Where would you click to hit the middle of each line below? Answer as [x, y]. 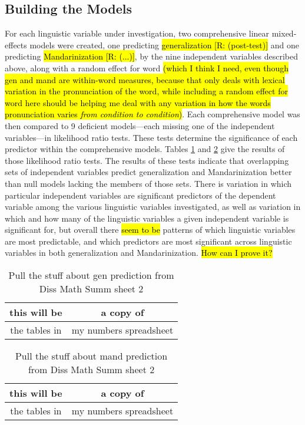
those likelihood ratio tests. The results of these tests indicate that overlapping [147, 160]
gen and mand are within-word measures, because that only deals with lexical [145, 79]
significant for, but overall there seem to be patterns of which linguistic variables [150, 230]
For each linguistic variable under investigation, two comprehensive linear [137, 33]
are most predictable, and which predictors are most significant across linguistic [148, 241]
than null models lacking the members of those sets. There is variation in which [148, 183]
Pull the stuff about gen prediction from [91, 275]
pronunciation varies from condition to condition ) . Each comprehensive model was [152, 114]
